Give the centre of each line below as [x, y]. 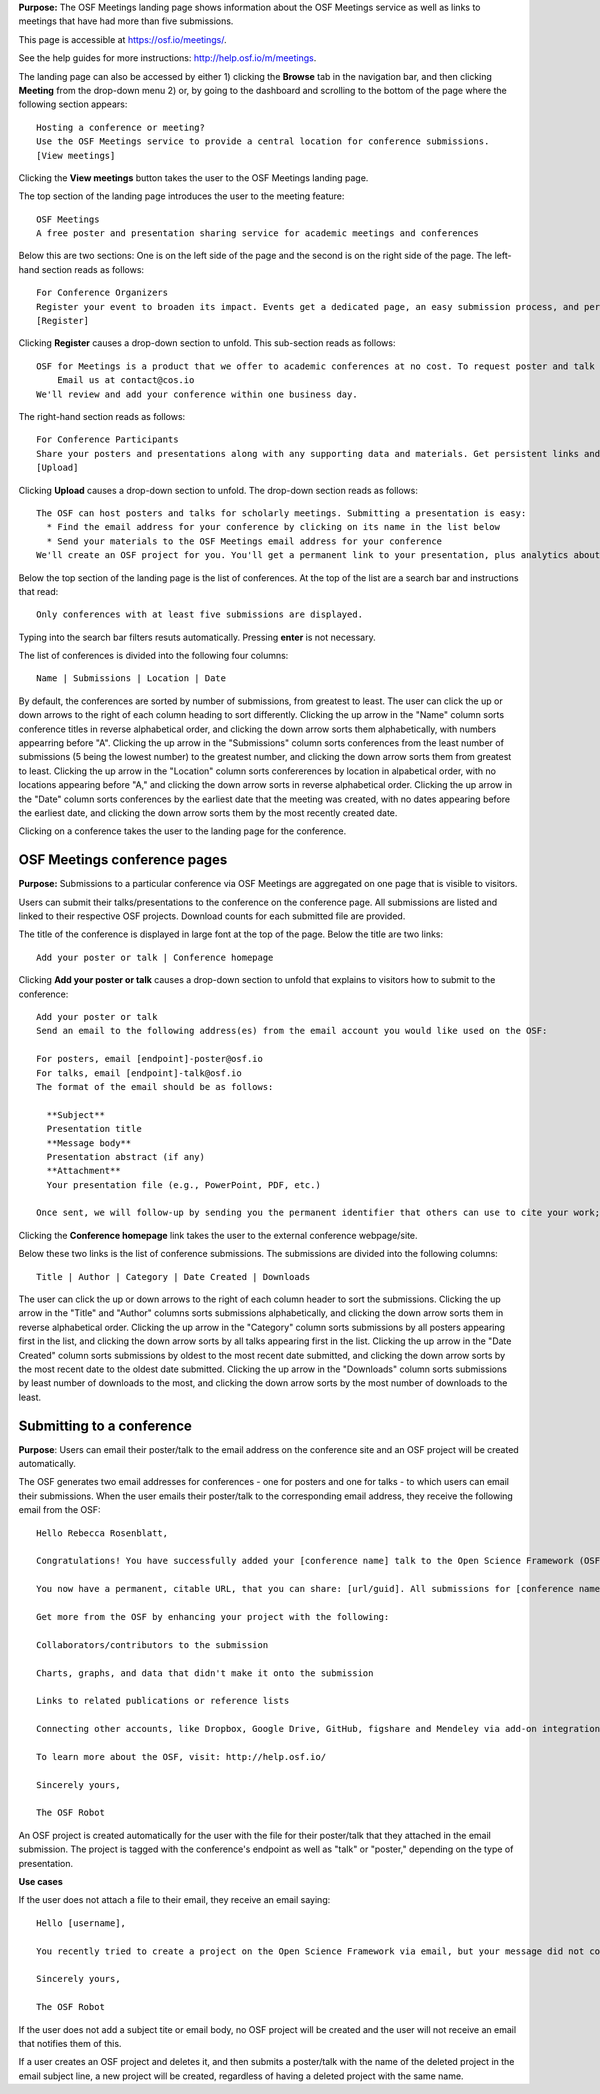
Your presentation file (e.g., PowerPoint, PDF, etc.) [184, 1184]
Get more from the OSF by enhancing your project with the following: [213, 1616]
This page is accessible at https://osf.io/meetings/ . [122, 39]
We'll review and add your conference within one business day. [197, 394]
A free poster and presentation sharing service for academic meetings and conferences [258, 233]
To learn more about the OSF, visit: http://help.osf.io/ [181, 1756]
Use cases [41, 1881]
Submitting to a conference [105, 1425]
